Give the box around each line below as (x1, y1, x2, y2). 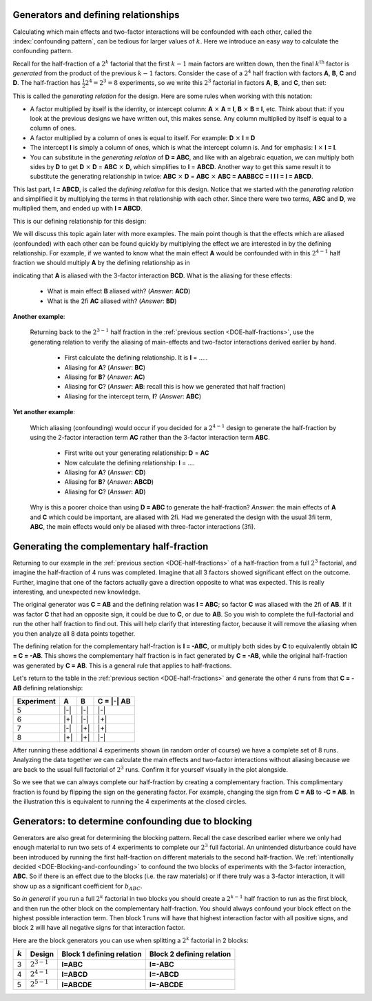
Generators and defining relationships (12, 9, 180, 21)
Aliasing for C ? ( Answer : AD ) (64, 487, 146, 496)
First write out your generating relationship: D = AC (64, 449, 209, 457)
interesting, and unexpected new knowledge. (12, 587, 141, 596)
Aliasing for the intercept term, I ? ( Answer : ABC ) (64, 392, 202, 400)
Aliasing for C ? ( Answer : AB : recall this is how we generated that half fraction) (64, 382, 286, 391)
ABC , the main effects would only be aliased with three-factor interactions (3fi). (30, 523, 256, 531)
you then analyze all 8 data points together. (12, 629, 136, 638)
